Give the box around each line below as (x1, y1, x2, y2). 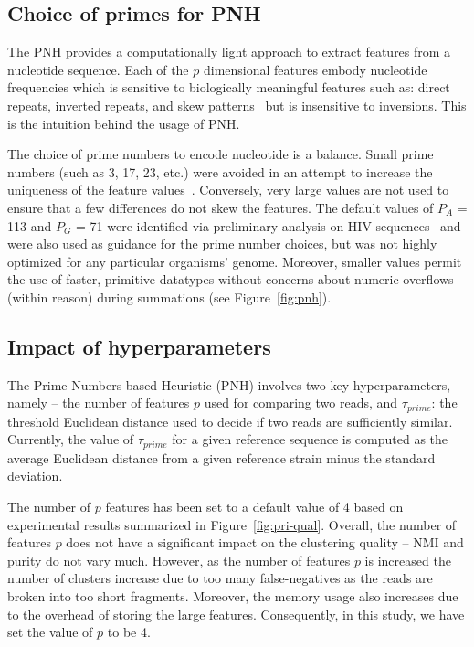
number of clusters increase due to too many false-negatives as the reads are (7, 568, 433, 588)
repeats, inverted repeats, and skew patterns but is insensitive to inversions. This (7, 95, 467, 114)
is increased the (364, 550, 451, 569)
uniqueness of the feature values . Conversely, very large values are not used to (7, 180, 449, 199)
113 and (7, 216, 52, 235)
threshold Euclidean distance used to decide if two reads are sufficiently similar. (7, 411, 453, 430)
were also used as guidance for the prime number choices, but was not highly (7, 234, 437, 253)
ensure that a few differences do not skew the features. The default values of (7, 197, 434, 217)
